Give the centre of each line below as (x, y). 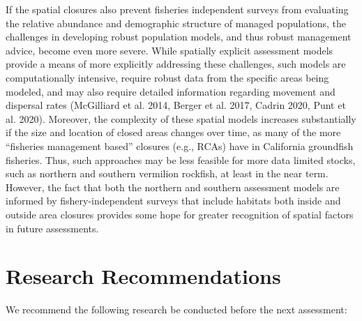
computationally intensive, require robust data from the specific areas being (167, 77)
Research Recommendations (143, 276)
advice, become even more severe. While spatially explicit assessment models (169, 50)
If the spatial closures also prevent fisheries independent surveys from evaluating (177, 9)
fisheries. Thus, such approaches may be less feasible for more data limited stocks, (181, 159)
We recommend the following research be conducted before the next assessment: (176, 309)
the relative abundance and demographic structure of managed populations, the (176, 23)
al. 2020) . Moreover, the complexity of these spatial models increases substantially (181, 118)
